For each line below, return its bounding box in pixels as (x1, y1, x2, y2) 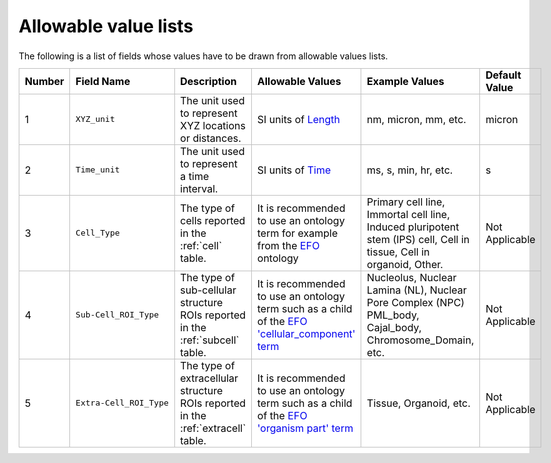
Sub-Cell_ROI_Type (75, 310, 160, 320)
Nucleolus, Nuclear (366, 270, 457, 284)
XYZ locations (180, 118, 246, 132)
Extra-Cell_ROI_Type (75, 398, 169, 409)
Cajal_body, (366, 320, 422, 334)
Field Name (75, 74, 131, 88)
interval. (180, 181, 219, 195)
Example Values (366, 74, 445, 88)
